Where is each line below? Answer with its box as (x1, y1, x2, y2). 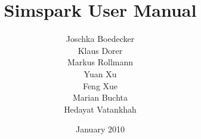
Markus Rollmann (67, 56, 133, 68)
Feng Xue (82, 79, 118, 92)
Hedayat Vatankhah (64, 102, 137, 115)
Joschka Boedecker (66, 32, 135, 45)
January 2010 (76, 123, 125, 135)
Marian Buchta (72, 91, 128, 104)
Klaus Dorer (78, 44, 123, 56)
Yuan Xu (84, 67, 117, 80)
